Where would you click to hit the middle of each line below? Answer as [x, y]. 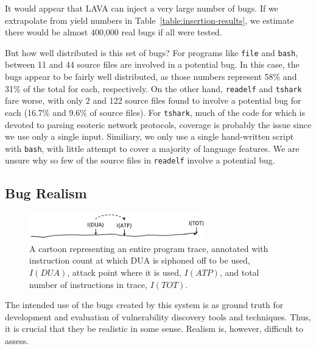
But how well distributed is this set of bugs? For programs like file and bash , [152, 52]
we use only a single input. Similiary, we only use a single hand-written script [149, 136]
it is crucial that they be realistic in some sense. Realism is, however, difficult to [154, 329]
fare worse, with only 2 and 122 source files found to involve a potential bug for [153, 100]
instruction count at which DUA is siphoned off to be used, [140, 260]
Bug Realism [46, 193]
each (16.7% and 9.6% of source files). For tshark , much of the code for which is [155, 112]
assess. [17, 341]
